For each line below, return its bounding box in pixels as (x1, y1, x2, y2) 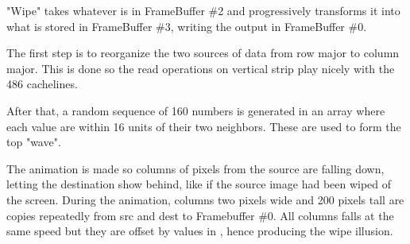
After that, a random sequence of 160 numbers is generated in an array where (6, 102, 385, 118)
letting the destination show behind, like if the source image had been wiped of (6, 176, 392, 192)
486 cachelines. (6, 76, 78, 92)
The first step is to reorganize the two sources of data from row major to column (6, 45, 400, 61)
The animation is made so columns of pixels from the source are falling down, (6, 160, 385, 176)
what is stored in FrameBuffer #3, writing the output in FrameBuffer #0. (6, 17, 367, 34)
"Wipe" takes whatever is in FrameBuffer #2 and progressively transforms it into (6, 2, 400, 18)
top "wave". (6, 134, 61, 150)
